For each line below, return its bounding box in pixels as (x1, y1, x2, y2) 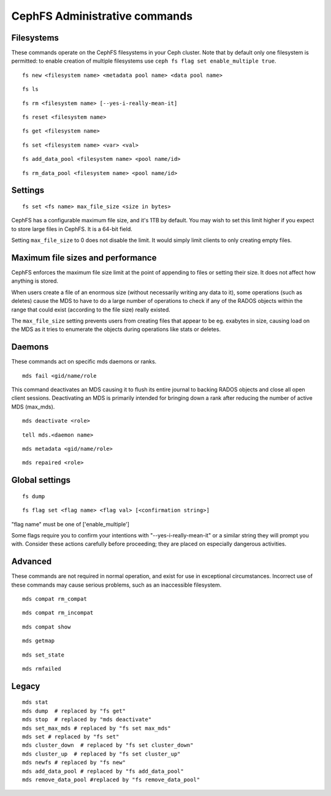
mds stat (22, 699, 48, 706)
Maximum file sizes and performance (11, 252, 157, 263)
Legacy (11, 681, 40, 691)
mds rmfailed (22, 665, 61, 673)
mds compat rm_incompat (22, 609, 94, 617)
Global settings (11, 475, 70, 485)
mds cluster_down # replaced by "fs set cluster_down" (22, 742, 194, 749)
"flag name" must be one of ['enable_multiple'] (11, 520, 130, 528)
